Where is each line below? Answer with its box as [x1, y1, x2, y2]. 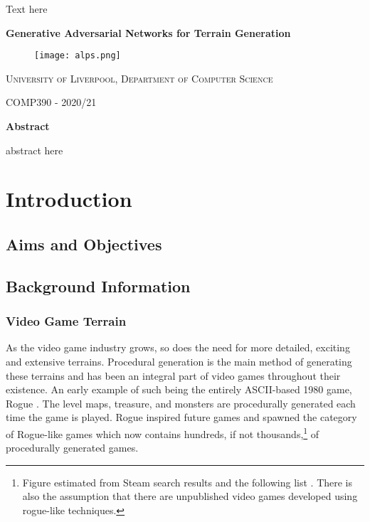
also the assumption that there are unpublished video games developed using [22, 489, 358, 504]
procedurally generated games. [6, 440, 139, 455]
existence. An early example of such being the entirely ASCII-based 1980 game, [6, 382, 352, 397]
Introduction [6, 184, 132, 213]
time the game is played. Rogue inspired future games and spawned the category [6, 410, 357, 425]
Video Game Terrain [6, 312, 127, 330]
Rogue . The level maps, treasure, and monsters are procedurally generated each [6, 395, 356, 410]
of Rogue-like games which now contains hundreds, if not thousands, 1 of [6, 424, 319, 441]
